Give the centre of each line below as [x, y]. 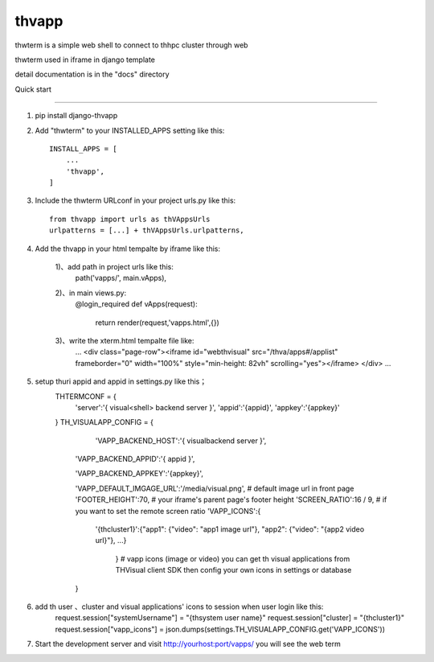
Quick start [33, 89]
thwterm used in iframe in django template [85, 60]
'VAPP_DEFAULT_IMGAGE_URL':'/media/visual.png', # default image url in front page [215, 488]
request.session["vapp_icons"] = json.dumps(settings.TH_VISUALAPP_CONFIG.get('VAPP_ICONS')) [220, 629]
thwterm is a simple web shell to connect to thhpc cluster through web [131, 45]
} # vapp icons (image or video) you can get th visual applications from [233, 558]
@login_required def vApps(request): [136, 304]
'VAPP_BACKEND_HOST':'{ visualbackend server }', [181, 440]
